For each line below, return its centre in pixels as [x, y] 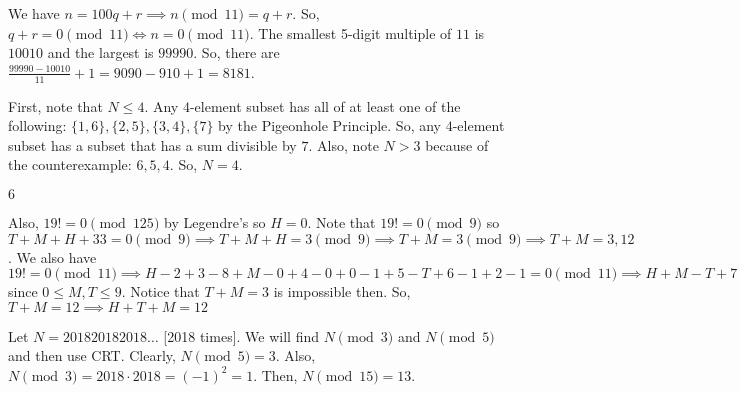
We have [34, 13]
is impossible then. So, [342, 291]
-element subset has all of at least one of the [325, 105]
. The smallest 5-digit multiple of [350, 32]
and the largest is [100, 52]
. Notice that [160, 291]
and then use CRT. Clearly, [92, 355]
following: [37, 125]
